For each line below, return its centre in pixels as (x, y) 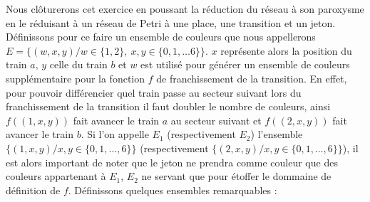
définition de (33, 190)
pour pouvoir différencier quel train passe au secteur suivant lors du (154, 92)
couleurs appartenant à (56, 176)
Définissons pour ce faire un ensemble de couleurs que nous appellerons (161, 37)
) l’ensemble (277, 134)
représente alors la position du (286, 50)
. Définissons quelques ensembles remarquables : (173, 190)
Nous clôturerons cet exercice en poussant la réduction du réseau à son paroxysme (185, 9)
